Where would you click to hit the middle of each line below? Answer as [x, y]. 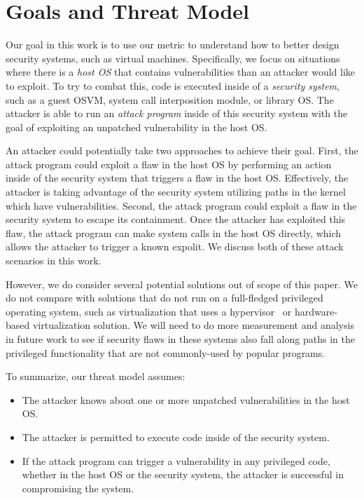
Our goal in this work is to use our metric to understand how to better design [173, 45]
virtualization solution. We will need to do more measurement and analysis [193, 325]
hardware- [316, 311]
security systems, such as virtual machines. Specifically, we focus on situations [173, 58]
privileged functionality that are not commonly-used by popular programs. [166, 352]
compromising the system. [78, 488]
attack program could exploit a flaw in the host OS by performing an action [169, 164]
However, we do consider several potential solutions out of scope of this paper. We [182, 284]
